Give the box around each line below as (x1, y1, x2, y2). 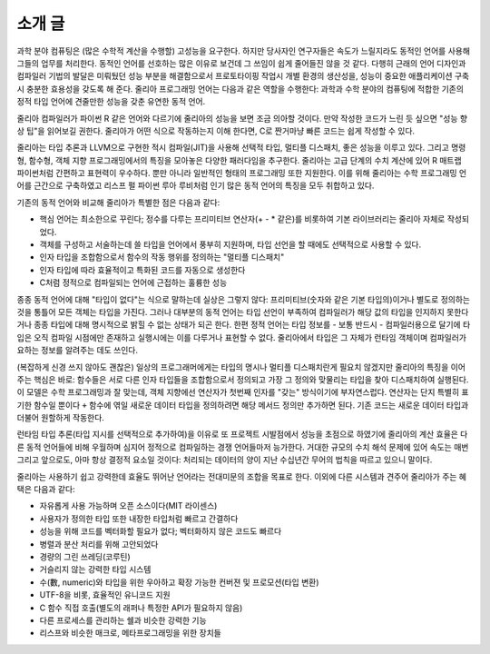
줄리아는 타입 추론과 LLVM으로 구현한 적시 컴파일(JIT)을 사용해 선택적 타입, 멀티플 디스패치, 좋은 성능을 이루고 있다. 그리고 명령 (16, 142, 466, 154)
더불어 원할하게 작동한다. (16, 412, 104, 423)
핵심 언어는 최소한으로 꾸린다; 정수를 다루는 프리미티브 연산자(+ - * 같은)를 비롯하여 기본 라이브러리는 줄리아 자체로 (39, 213, 446, 224)
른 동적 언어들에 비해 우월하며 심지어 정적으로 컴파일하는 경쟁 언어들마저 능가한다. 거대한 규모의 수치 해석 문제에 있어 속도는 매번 (16, 441, 469, 452)
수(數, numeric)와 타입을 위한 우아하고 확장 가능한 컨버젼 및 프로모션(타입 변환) (39, 577, 319, 588)
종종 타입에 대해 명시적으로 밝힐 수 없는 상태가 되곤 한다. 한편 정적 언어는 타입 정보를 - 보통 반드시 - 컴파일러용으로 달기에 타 (33, 319, 471, 331)
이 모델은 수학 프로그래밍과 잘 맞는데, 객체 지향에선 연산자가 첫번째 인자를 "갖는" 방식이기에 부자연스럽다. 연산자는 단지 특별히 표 (16, 387, 469, 398)
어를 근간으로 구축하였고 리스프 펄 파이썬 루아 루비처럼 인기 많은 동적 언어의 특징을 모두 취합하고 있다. (16, 180, 375, 191)
